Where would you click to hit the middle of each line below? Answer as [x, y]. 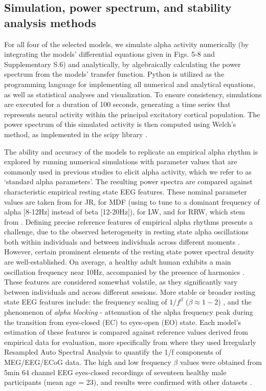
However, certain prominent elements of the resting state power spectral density [129, 252]
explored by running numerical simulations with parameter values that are [121, 161]
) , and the [235, 302]
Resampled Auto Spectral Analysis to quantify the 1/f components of [113, 352]
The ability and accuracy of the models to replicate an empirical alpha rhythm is [131, 151]
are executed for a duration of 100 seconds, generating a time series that [117, 104]
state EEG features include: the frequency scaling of [86, 302]
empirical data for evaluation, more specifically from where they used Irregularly [130, 342]
